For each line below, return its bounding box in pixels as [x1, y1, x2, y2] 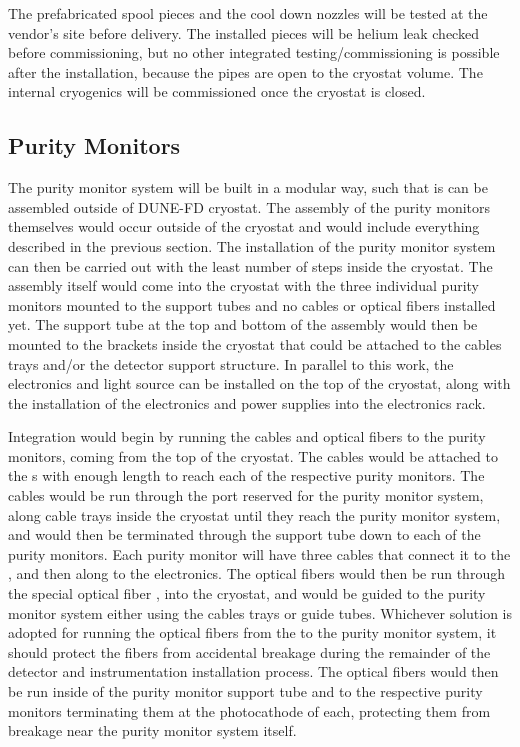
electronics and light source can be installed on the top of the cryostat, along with [8, 373, 511, 394]
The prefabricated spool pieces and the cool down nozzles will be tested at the [8, 3, 488, 23]
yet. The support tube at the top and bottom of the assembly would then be [8, 314, 478, 335]
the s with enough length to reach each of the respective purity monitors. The [8, 465, 485, 486]
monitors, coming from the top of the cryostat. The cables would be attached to [8, 445, 498, 466]
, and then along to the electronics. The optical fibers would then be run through [8, 563, 505, 584]
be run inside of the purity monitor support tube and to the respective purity [8, 681, 483, 702]
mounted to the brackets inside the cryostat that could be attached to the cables [8, 333, 502, 354]
